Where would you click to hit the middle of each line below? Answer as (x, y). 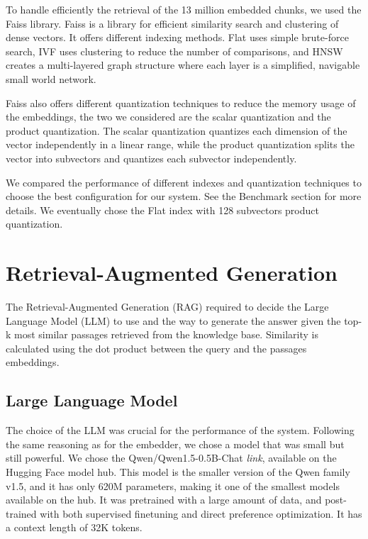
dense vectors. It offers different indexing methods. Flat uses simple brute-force (177, 37)
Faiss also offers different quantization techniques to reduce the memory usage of (181, 102)
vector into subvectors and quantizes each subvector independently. (151, 158)
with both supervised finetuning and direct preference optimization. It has (201, 513)
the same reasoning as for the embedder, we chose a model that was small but (175, 444)
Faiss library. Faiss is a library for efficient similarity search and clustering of (172, 23)
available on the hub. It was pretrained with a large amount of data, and (164, 500)
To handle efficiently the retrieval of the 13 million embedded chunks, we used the (184, 9)
